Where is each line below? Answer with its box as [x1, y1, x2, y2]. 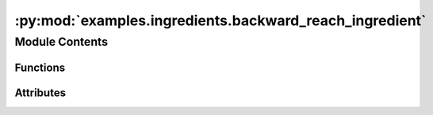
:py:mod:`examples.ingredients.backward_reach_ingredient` [14, 12, 427, 29]
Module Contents [14, 35, 109, 49]
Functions [14, 61, 66, 74]
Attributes [14, 86, 67, 99]
